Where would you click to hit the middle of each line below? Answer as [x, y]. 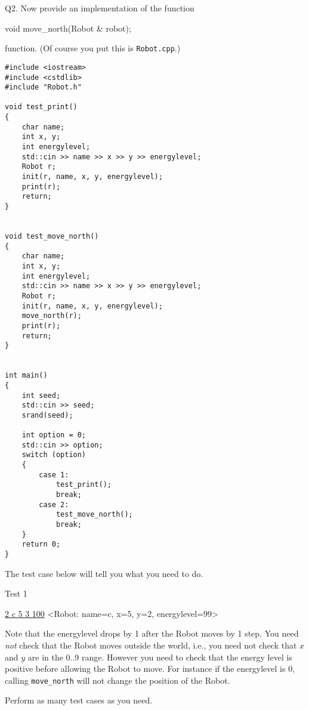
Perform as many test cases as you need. [79, 700]
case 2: [54, 504]
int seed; [41, 395]
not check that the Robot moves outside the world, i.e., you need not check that [151, 645]
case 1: [54, 475]
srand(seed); [47, 415]
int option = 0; [54, 435]
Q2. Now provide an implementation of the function [100, 8]
